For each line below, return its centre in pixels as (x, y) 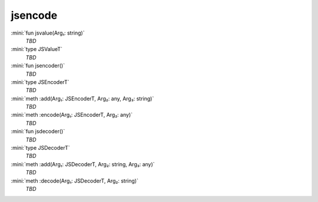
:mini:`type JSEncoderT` (40, 82)
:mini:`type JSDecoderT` (40, 148)
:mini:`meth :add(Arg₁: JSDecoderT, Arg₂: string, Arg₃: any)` (83, 164)
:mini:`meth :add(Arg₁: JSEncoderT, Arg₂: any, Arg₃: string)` (82, 98)
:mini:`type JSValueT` (37, 49)
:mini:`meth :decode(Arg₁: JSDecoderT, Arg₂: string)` (74, 181)
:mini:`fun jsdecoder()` (38, 132)
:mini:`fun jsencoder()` (38, 66)
